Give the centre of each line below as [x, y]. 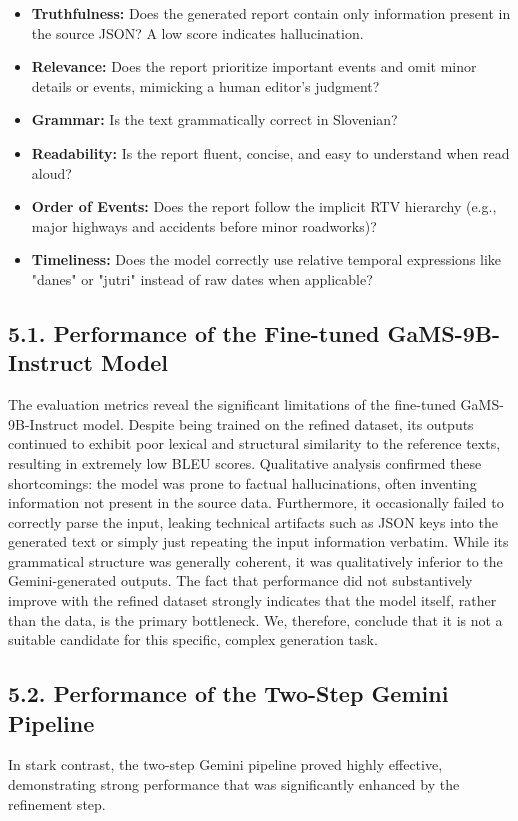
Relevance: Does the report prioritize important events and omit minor [254, 66]
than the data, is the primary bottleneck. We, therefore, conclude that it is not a [255, 619]
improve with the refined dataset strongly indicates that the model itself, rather [252, 600]
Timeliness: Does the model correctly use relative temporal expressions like [266, 259]
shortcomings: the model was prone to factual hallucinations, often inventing [242, 482]
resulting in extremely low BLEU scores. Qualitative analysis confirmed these [245, 462]
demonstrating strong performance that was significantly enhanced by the [234, 784]
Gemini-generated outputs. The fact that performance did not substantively [240, 580]
